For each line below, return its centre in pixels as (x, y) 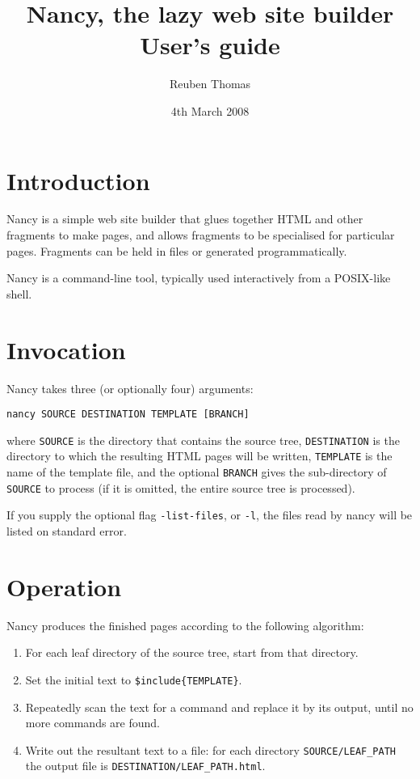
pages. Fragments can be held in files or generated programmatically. (177, 250)
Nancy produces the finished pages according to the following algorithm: (185, 625)
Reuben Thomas (210, 84)
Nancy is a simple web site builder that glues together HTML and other (185, 219)
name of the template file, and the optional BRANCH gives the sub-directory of (197, 472)
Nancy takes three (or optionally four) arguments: (130, 388)
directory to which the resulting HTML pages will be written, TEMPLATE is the (199, 456)
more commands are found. (93, 723)
